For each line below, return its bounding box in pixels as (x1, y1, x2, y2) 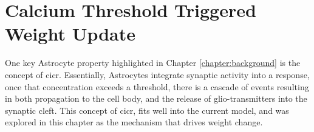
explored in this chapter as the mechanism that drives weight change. (5, 116, 263, 128)
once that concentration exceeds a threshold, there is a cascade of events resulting (5, 80, 309, 93)
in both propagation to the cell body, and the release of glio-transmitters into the (5, 92, 307, 105)
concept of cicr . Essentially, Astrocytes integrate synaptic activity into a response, (5, 68, 310, 81)
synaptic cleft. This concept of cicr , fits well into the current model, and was (5, 104, 289, 116)
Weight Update (5, 21, 136, 46)
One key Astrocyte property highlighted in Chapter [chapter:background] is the (5, 56, 301, 69)
